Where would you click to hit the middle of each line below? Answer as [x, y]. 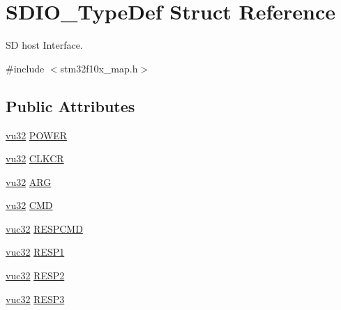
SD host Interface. [44, 45]
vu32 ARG [29, 181]
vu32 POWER [37, 135]
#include [25, 68]
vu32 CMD [29, 205]
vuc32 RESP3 [35, 299]
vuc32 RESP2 [35, 276]
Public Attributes [70, 106]
